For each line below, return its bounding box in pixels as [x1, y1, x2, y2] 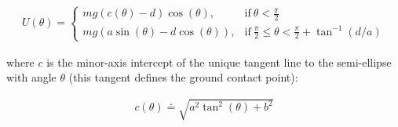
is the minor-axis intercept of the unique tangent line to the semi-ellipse [46, 53, 392, 70]
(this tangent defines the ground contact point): [68, 69, 298, 85]
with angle [6, 69, 57, 85]
